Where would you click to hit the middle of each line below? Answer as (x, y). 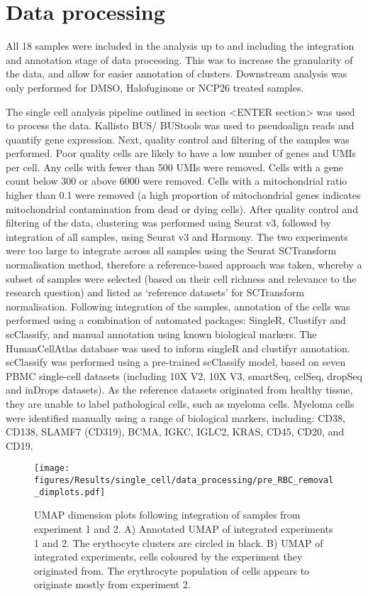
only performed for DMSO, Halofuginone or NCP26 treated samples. (155, 87)
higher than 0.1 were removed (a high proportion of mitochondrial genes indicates (183, 195)
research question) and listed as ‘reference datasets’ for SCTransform (155, 292)
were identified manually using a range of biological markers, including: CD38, (175, 417)
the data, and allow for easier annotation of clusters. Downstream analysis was (177, 74)
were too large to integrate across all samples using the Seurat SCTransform (171, 250)
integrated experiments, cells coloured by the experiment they (168, 557)
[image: (52, 468)
